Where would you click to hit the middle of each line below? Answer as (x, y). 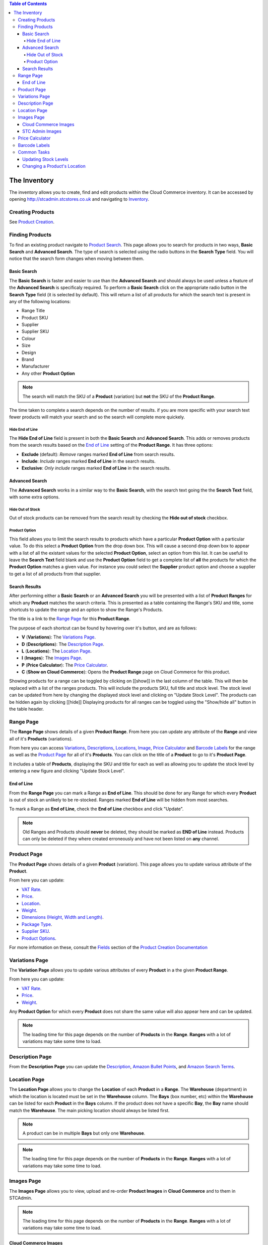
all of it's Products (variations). (41, 739)
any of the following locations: (40, 301)
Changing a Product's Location (54, 166)
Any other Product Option (48, 373)
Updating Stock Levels (45, 159)
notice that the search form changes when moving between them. (77, 258)
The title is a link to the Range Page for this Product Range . (70, 619)
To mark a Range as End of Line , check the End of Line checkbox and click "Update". (96, 809)
